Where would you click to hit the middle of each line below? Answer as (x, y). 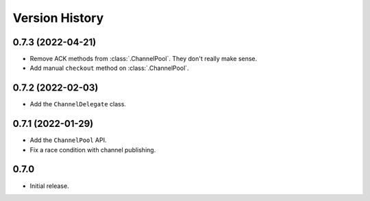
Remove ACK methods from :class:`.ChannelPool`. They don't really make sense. (144, 59)
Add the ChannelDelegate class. (78, 104)
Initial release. (49, 186)
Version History (58, 18)
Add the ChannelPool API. (68, 140)
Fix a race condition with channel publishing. (93, 150)
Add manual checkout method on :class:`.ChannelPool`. (109, 68)
